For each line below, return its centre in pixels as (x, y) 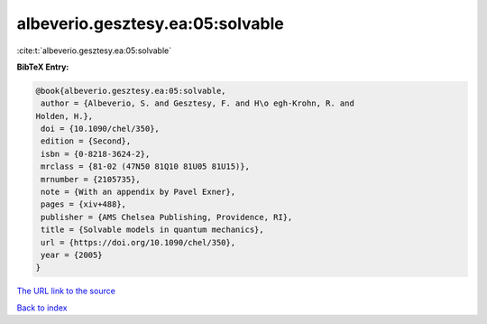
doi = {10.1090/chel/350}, (100, 129)
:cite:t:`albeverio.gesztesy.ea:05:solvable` (94, 51)
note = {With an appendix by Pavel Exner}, (138, 192)
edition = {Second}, (86, 141)
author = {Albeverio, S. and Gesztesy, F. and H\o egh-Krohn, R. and (198, 103)
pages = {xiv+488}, (83, 204)
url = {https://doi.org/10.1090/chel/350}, (138, 242)
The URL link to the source (66, 291)
